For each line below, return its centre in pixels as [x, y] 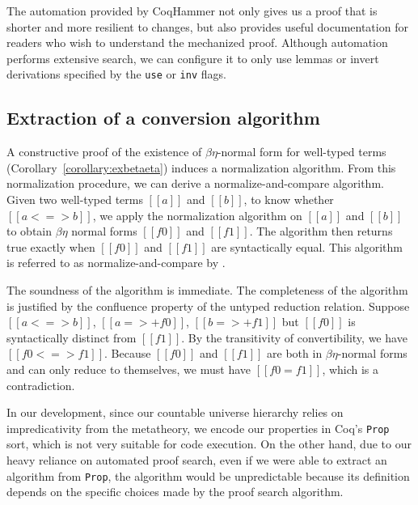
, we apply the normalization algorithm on [197, 215]
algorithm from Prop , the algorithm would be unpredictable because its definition [208, 475]
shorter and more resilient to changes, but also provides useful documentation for [207, 26]
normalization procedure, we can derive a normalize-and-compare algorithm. [195, 183]
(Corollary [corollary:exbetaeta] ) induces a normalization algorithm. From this [201, 167]
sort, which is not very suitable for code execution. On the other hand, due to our [209, 444]
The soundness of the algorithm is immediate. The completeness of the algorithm [207, 289]
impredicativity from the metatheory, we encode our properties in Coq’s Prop [198, 428]
